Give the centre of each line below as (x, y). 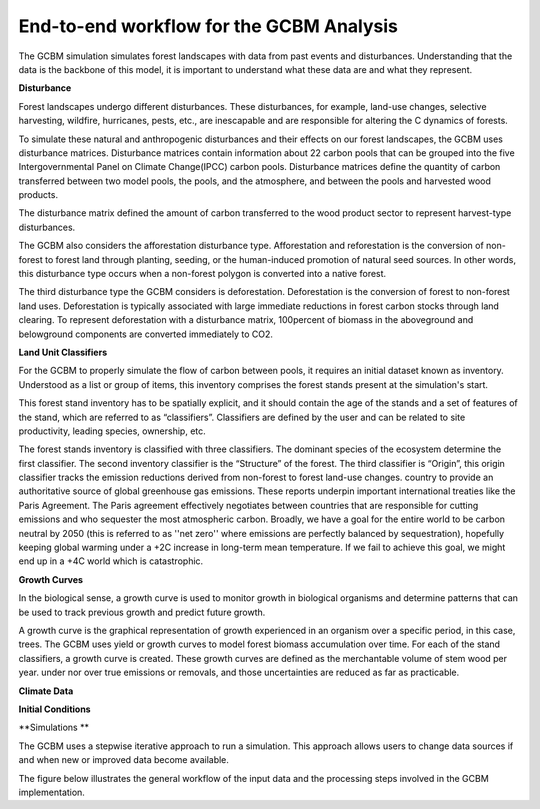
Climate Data (46, 691)
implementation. (51, 792)
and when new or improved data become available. (124, 760)
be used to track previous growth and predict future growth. (142, 612)
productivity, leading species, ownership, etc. (112, 431)
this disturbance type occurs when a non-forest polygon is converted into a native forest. (202, 274)
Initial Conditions (54, 709)
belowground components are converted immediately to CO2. (146, 334)
